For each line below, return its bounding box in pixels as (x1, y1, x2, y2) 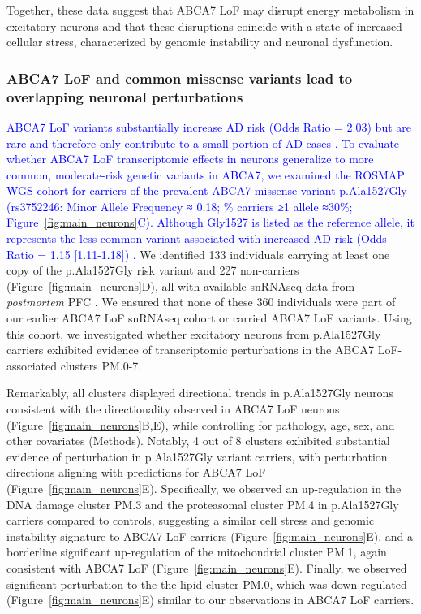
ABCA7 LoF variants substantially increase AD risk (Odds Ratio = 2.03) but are (6, 118, 411, 135)
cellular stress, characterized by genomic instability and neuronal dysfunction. (6, 33, 393, 50)
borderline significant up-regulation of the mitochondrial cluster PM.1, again (6, 543, 387, 560)
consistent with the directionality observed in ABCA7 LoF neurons (6, 400, 340, 417)
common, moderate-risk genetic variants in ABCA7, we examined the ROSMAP (6, 166, 405, 183)
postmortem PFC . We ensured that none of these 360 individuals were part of (6, 293, 396, 310)
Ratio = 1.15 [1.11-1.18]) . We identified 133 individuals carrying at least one (6, 245, 390, 262)
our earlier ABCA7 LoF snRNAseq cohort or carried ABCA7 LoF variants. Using (6, 309, 412, 326)
